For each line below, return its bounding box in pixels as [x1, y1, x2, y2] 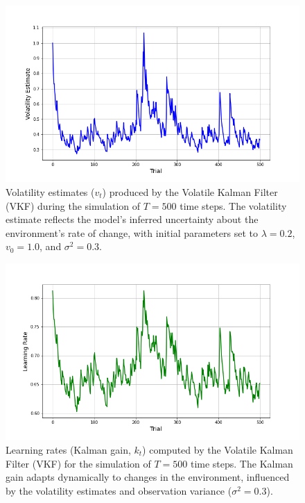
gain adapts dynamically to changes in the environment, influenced [6, 470, 290, 484]
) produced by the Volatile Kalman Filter [102, 184, 278, 199]
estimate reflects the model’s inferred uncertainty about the [6, 212, 259, 226]
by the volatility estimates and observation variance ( [6, 483, 232, 497]
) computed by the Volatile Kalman [142, 442, 293, 456]
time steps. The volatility [180, 198, 287, 213]
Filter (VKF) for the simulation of [6, 456, 151, 470]
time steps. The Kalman [190, 456, 293, 470]
